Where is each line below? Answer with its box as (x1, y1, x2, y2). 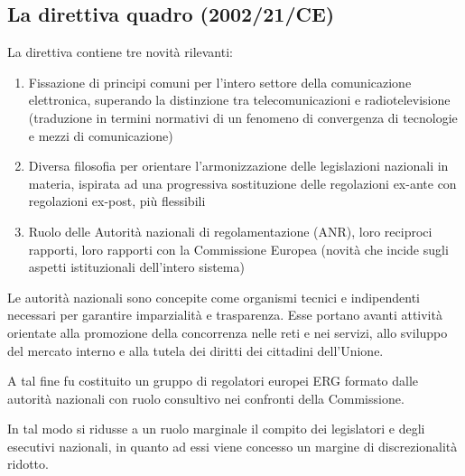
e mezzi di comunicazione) (28, 126, 173, 145)
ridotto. (7, 454, 49, 473)
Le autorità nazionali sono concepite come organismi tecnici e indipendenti (7, 287, 420, 306)
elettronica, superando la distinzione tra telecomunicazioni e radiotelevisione (28, 90, 451, 109)
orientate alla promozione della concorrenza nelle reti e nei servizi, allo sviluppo (7, 322, 448, 341)
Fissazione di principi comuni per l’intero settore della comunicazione (28, 72, 412, 91)
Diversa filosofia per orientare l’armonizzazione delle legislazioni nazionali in (28, 156, 449, 175)
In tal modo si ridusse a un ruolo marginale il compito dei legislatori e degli (7, 419, 425, 438)
